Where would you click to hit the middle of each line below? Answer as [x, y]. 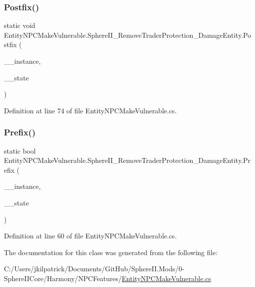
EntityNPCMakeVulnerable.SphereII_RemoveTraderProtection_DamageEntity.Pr [127, 160]
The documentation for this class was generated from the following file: [111, 252]
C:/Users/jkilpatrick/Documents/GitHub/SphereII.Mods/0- [94, 269]
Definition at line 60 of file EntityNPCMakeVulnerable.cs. [90, 236]
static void [20, 25]
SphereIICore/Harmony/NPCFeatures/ [63, 278]
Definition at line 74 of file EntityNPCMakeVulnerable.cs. [90, 110]
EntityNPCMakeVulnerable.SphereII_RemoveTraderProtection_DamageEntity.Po [127, 35]
